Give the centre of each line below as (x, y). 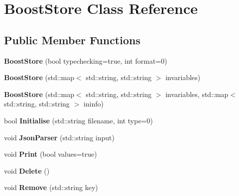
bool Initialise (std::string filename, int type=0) (78, 120)
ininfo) (93, 104)
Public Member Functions (72, 40)
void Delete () (27, 170)
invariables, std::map (197, 94)
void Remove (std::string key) (51, 187)
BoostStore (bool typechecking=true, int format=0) (86, 60)
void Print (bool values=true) (51, 154)
